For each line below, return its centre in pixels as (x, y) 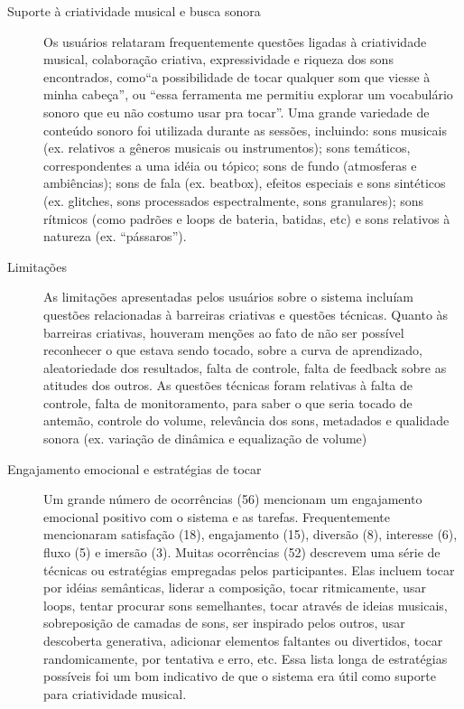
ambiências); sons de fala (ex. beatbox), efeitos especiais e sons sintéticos (245, 183)
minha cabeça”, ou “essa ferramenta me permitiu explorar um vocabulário (248, 94)
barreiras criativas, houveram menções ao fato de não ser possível (224, 332)
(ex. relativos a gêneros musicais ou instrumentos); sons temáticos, (227, 148)
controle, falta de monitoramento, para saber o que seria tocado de (228, 402)
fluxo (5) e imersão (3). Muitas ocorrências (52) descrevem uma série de (242, 552)
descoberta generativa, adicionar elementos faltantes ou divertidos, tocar (243, 640)
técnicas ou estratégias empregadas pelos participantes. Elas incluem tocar (249, 569)
